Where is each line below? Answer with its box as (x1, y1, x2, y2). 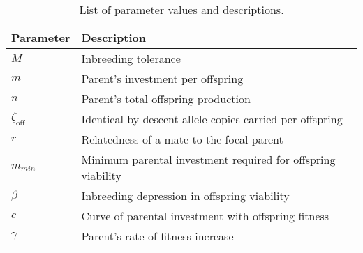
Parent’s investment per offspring (81, 70, 244, 86)
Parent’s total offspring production (81, 91, 251, 107)
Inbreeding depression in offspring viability (81, 187, 290, 204)
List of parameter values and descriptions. (79, 1, 284, 17)
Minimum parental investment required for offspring (81, 151, 336, 167)
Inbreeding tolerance (81, 50, 181, 66)
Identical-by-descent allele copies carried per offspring (81, 111, 343, 127)
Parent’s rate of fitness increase (81, 228, 234, 244)
